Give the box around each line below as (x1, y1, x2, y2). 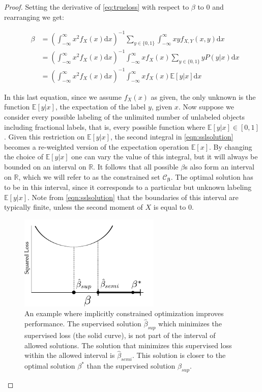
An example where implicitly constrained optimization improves (24, 308, 224, 319)
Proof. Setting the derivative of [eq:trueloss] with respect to (4, 2, 189, 12)
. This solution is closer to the (132, 350, 226, 360)
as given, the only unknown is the (151, 91, 256, 102)
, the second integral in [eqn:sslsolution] (110, 131, 234, 142)
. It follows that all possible (93, 161, 179, 172)
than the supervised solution (86, 360, 176, 371)
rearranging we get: (4, 11, 64, 22)
